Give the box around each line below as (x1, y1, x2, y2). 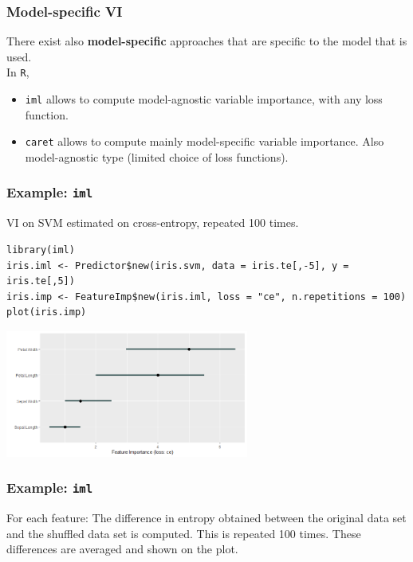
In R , (6, 64, 29, 80)
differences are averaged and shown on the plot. (6, 541, 238, 557)
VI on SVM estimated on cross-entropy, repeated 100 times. (6, 214, 299, 231)
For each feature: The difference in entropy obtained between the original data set (6, 509, 407, 526)
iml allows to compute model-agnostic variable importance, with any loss (25, 91, 383, 107)
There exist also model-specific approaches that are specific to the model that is (6, 33, 407, 49)
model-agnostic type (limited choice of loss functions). (25, 148, 289, 165)
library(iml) (6, 244, 75, 256)
